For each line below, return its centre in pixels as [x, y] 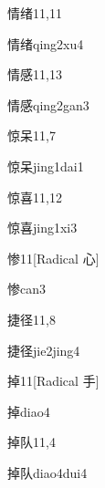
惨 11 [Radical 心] [53, 258]
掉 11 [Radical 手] [53, 381]
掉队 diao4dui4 [47, 472]
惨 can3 [26, 289]
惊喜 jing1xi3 [42, 228]
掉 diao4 [29, 411]
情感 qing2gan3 [48, 104]
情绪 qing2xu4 [46, 43]
